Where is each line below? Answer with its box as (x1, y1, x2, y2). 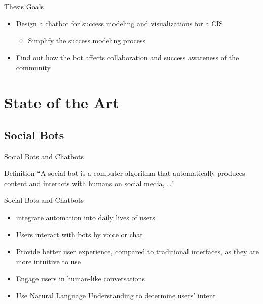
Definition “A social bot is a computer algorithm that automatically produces (4, 168, 245, 178)
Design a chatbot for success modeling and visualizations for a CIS (16, 18, 223, 28)
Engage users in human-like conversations (16, 273, 145, 284)
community (16, 62, 51, 73)
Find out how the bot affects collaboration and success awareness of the (16, 52, 239, 63)
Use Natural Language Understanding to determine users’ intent (16, 290, 216, 300)
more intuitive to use (16, 256, 81, 266)
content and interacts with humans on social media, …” (4, 177, 175, 188)
